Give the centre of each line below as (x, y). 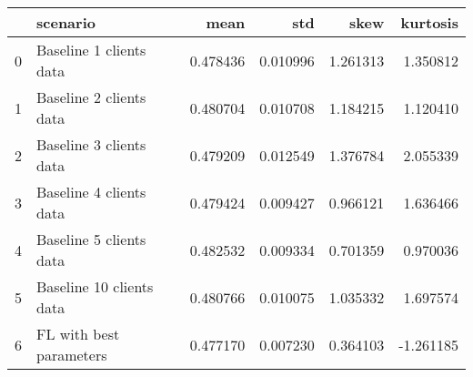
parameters (72, 355)
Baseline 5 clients (91, 239)
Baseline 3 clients (91, 144)
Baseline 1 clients (91, 50)
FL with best (78, 334)
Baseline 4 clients (91, 192)
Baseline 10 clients (95, 286)
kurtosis (429, 22)
